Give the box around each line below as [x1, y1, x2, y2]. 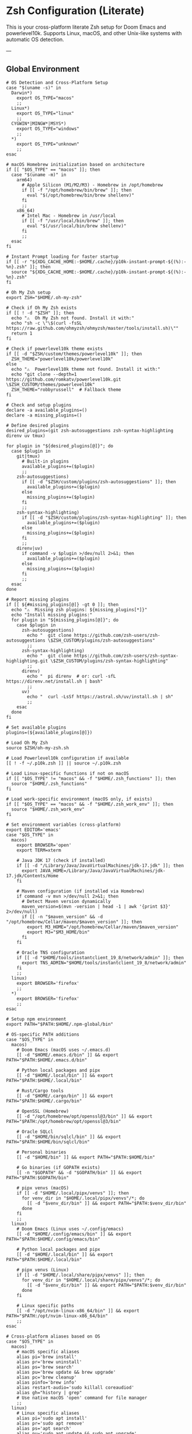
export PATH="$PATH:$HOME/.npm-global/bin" [6, 1021, 114, 1027]
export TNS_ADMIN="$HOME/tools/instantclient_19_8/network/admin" [21, 960, 187, 966]
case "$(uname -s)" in [6, 85, 61, 91]
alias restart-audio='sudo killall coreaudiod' [16, 1384, 134, 1390]
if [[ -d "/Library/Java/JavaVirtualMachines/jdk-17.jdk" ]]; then [16, 863, 184, 868]
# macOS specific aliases [16, 1349, 80, 1354]
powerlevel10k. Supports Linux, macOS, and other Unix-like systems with [6, 29, 182, 36]
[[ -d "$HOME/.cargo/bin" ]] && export [16, 1092, 114, 1099]
